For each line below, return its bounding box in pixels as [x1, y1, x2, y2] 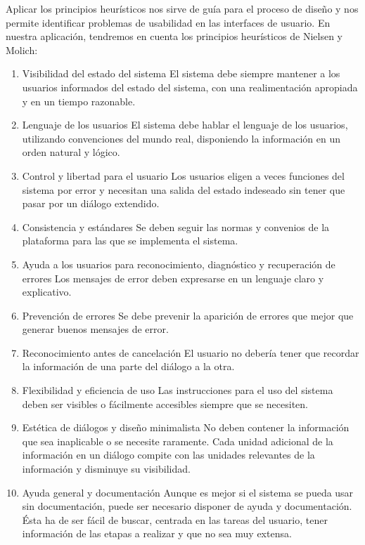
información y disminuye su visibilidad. [22, 461, 191, 476]
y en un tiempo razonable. [22, 93, 136, 108]
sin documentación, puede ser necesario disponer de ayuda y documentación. [22, 499, 352, 513]
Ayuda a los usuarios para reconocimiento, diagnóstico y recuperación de [22, 256, 335, 271]
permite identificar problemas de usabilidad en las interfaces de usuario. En [6, 15, 331, 29]
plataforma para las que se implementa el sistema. [22, 233, 238, 248]
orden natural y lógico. [22, 145, 120, 159]
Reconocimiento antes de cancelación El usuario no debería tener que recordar [22, 345, 359, 360]
